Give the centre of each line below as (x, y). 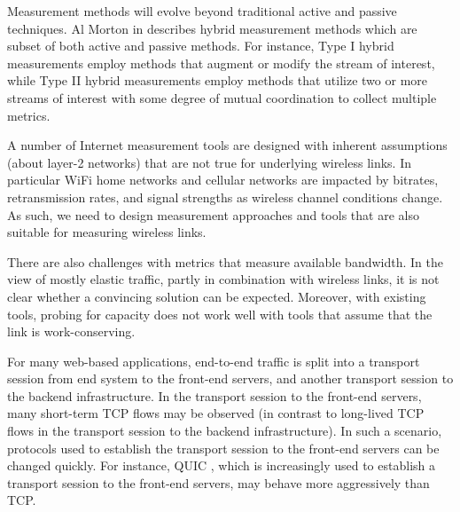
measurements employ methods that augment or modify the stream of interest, (221, 63)
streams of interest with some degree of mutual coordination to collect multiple (222, 97)
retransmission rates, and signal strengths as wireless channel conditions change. (225, 197)
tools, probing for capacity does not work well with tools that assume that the (220, 314)
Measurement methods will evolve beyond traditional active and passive (202, 11)
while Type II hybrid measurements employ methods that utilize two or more (218, 80)
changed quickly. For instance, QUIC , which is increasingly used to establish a (221, 465)
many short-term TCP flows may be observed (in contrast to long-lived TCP (216, 413)
